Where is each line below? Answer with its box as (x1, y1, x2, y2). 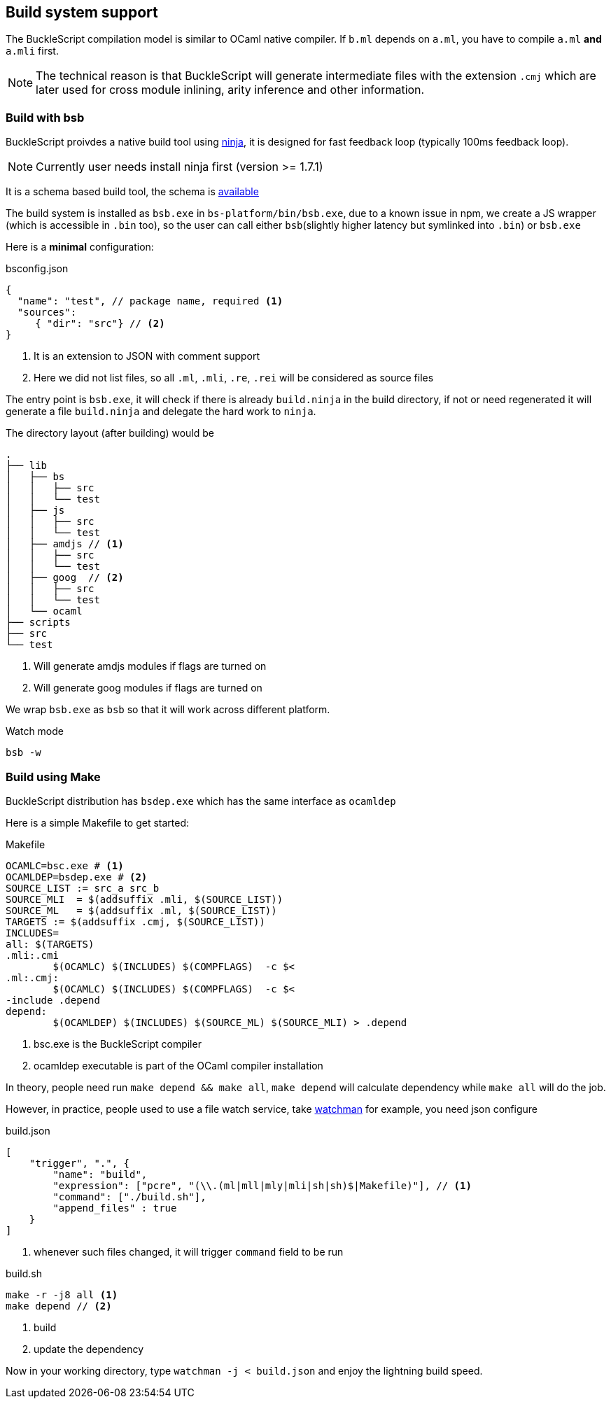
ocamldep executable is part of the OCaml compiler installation (34, 1059, 323, 1072)
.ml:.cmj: (6, 971, 59, 983)
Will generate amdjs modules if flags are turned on (34, 660, 267, 673)
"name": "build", (52, 1168, 148, 1180)
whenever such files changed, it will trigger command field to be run (34, 1245, 344, 1258)
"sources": (17, 307, 77, 318)
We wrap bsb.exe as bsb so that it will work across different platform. (6, 703, 330, 716)
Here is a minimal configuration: (6, 241, 154, 253)
